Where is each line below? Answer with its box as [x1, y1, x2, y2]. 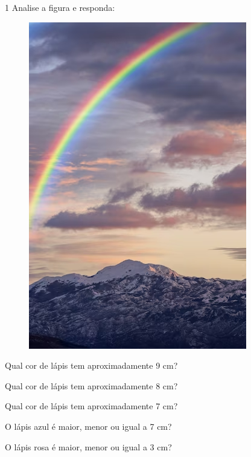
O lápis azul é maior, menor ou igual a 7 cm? [5, 420, 172, 432]
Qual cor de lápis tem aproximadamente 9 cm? [5, 359, 178, 372]
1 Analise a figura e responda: [5, 1, 115, 13]
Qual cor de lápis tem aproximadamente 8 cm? [5, 379, 178, 392]
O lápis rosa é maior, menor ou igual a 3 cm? [5, 440, 172, 453]
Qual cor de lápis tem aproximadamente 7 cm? [5, 400, 178, 412]
